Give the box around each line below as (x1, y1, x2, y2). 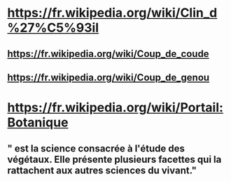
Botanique (7, 114, 69, 130)
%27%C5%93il (7, 20, 99, 36)
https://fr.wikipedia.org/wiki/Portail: (7, 100, 224, 116)
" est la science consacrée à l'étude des (7, 142, 185, 154)
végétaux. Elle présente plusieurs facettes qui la (7, 153, 222, 166)
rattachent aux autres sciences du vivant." (7, 164, 197, 176)
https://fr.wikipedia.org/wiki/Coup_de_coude (7, 48, 209, 60)
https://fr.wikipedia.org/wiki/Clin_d (7, 5, 218, 21)
